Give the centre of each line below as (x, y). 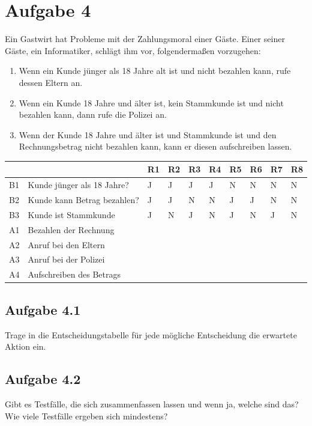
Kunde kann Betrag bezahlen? (83, 200)
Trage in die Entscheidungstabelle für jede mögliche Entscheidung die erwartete (151, 334)
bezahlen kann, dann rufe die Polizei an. (93, 114)
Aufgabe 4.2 (43, 379)
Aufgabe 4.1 (43, 309)
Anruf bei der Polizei (66, 259)
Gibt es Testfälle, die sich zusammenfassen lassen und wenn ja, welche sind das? (152, 403)
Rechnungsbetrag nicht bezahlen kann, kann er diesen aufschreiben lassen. (155, 146)
